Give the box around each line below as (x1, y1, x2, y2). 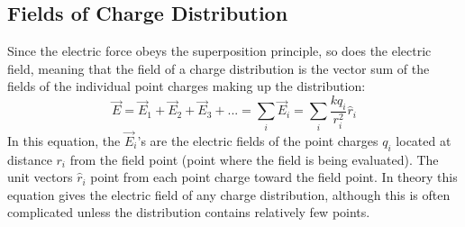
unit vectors (7, 168, 73, 186)
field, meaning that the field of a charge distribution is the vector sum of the (7, 59, 430, 77)
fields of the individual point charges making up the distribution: (7, 77, 366, 95)
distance (7, 150, 52, 168)
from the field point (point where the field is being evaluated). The (69, 150, 439, 168)
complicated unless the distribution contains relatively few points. (7, 203, 370, 222)
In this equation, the (7, 131, 121, 150)
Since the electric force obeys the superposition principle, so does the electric (7, 41, 432, 60)
